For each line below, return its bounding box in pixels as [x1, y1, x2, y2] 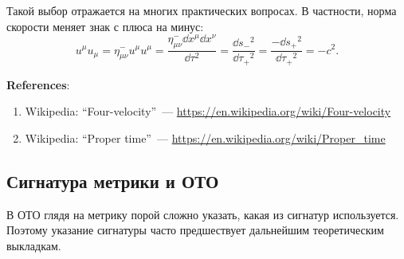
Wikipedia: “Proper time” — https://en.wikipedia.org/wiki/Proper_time [25, 129, 386, 146]
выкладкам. [6, 237, 61, 253]
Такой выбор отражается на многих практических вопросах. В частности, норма [6, 2, 397, 18]
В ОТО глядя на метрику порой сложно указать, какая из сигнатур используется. [6, 206, 399, 222]
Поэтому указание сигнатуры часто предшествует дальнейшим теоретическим [6, 222, 384, 238]
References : [6, 76, 70, 92]
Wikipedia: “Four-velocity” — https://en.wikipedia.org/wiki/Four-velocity [25, 103, 391, 120]
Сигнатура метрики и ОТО [6, 168, 219, 193]
